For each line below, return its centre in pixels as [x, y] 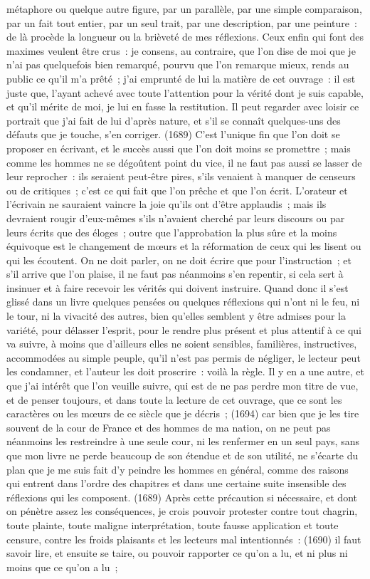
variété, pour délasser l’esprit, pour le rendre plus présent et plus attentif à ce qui [184, 329]
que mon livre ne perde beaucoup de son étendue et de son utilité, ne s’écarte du [183, 455]
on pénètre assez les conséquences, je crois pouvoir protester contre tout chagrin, [182, 511]
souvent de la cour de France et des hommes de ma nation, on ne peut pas [169, 427]
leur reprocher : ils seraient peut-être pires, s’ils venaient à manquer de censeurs [181, 176]
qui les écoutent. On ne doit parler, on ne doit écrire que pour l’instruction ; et [179, 260]
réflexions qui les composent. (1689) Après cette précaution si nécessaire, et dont [182, 497]
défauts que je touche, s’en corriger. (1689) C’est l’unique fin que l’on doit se [173, 134]
